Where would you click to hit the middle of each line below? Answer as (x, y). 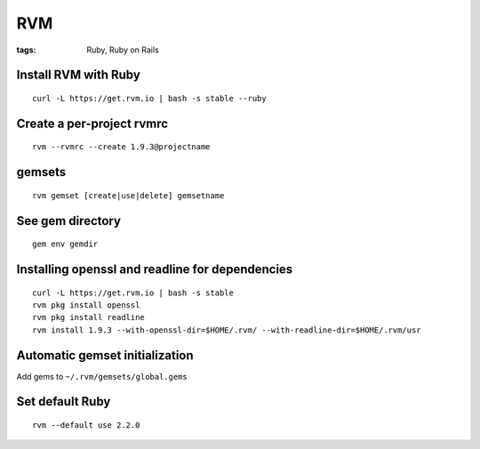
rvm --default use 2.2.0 (86, 425)
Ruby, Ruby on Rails (123, 50)
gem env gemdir (65, 244)
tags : (26, 50)
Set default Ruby (64, 401)
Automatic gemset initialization (105, 355)
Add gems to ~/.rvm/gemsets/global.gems (102, 376)
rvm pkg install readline (89, 317)
